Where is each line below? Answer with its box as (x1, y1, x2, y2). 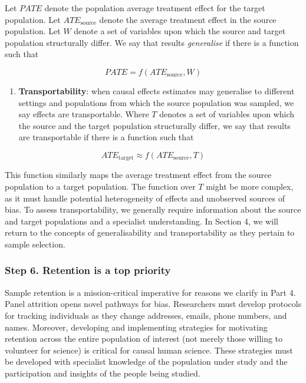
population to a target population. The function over (5, 180, 196, 192)
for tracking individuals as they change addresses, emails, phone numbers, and (5, 309, 287, 321)
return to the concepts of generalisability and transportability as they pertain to (5, 226, 295, 239)
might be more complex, (206, 180, 294, 192)
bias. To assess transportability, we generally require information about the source (5, 203, 301, 216)
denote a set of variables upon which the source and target (74, 25, 286, 37)
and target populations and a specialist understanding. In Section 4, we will (5, 214, 278, 227)
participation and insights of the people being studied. (5, 367, 200, 379)
